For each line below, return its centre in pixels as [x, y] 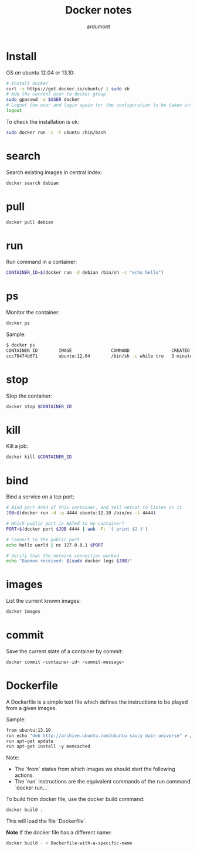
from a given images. [32, 708]
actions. [24, 775]
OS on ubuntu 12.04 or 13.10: [40, 72]
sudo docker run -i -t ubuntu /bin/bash [56, 133]
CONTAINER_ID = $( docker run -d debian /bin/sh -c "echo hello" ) [85, 273]
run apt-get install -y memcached [48, 746]
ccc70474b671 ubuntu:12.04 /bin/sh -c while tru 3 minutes [101, 356]
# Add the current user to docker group [56, 94]
